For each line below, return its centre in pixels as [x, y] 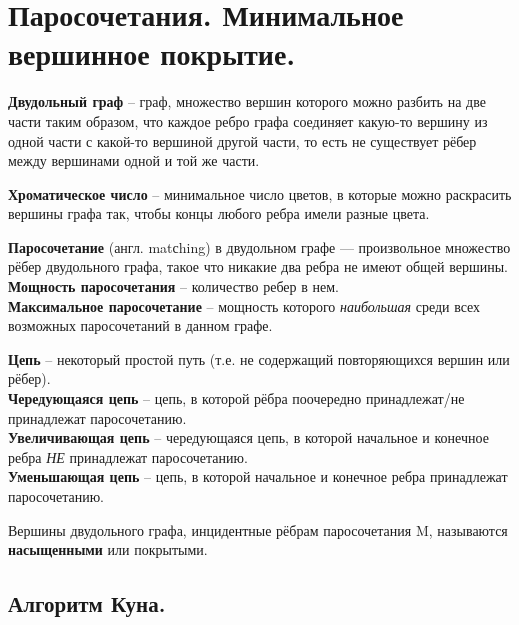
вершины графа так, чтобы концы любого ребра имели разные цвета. [219, 213]
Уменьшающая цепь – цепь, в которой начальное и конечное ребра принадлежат [258, 476]
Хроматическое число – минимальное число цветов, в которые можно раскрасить [260, 193]
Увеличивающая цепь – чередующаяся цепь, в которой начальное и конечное [248, 437]
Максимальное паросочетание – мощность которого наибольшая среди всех [244, 305]
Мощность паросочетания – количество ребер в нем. [173, 286]
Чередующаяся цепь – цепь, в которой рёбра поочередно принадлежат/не [236, 398]
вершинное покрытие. [152, 53]
